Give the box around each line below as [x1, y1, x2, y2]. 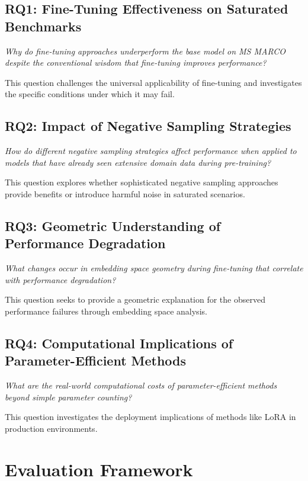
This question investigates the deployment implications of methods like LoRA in [5, 411, 296, 423]
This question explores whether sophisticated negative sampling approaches [5, 176, 278, 188]
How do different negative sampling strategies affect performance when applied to [5, 145, 297, 157]
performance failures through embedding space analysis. [5, 304, 207, 317]
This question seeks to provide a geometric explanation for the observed [5, 293, 265, 306]
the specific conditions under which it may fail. [5, 88, 175, 100]
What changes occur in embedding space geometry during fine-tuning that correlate [5, 262, 303, 274]
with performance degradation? [5, 273, 116, 286]
